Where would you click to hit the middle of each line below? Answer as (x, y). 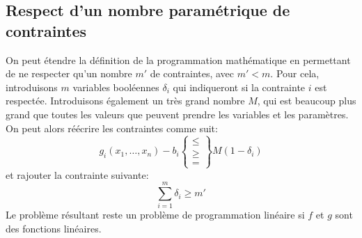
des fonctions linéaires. (54, 229)
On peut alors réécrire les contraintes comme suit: (112, 128)
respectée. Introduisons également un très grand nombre (125, 101)
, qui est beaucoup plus (307, 101)
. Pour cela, (295, 73)
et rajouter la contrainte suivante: (77, 174)
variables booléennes (116, 87)
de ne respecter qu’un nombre (69, 73)
